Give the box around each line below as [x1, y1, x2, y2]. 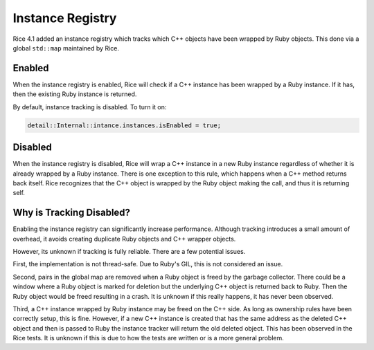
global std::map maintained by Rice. [12, 44, 119, 52]
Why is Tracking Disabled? [12, 207, 131, 219]
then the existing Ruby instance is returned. [12, 90, 137, 98]
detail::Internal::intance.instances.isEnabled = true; [27, 121, 222, 129]
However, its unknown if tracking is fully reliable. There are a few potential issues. [12, 247, 246, 255]
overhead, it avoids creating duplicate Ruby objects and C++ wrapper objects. [12, 234, 236, 243]
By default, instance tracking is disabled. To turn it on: [12, 102, 167, 111]
